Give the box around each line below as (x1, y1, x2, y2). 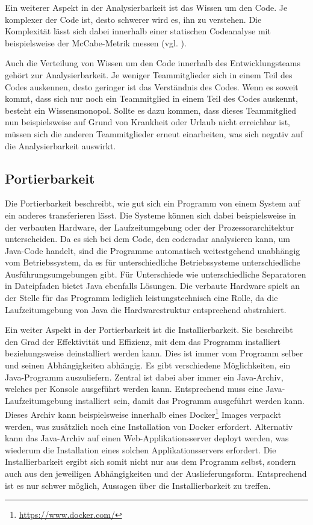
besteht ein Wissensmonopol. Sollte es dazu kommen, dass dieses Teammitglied (5, 104, 297, 116)
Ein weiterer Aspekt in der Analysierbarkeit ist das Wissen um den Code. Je (5, 1, 288, 13)
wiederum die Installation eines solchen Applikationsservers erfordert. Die (5, 443, 276, 456)
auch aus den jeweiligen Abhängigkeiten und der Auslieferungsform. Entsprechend (5, 467, 307, 480)
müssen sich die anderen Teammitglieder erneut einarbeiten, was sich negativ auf (5, 127, 303, 140)
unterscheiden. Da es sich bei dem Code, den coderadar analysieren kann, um (5, 232, 290, 245)
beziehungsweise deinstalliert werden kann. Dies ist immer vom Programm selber (5, 347, 303, 359)
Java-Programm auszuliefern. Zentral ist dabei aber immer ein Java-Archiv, (5, 370, 284, 383)
